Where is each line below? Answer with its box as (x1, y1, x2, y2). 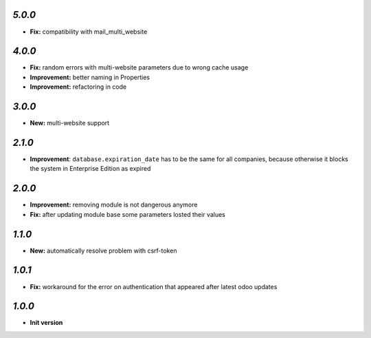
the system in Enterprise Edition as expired (30, 165, 151, 173)
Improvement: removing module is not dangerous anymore (30, 200, 198, 209)
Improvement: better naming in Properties (30, 73, 150, 81)
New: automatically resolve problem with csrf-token (30, 246, 177, 255)
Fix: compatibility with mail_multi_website (30, 28, 148, 36)
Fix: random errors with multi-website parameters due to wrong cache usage (30, 63, 249, 72)
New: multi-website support (30, 119, 110, 127)
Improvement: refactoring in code (30, 83, 127, 91)
